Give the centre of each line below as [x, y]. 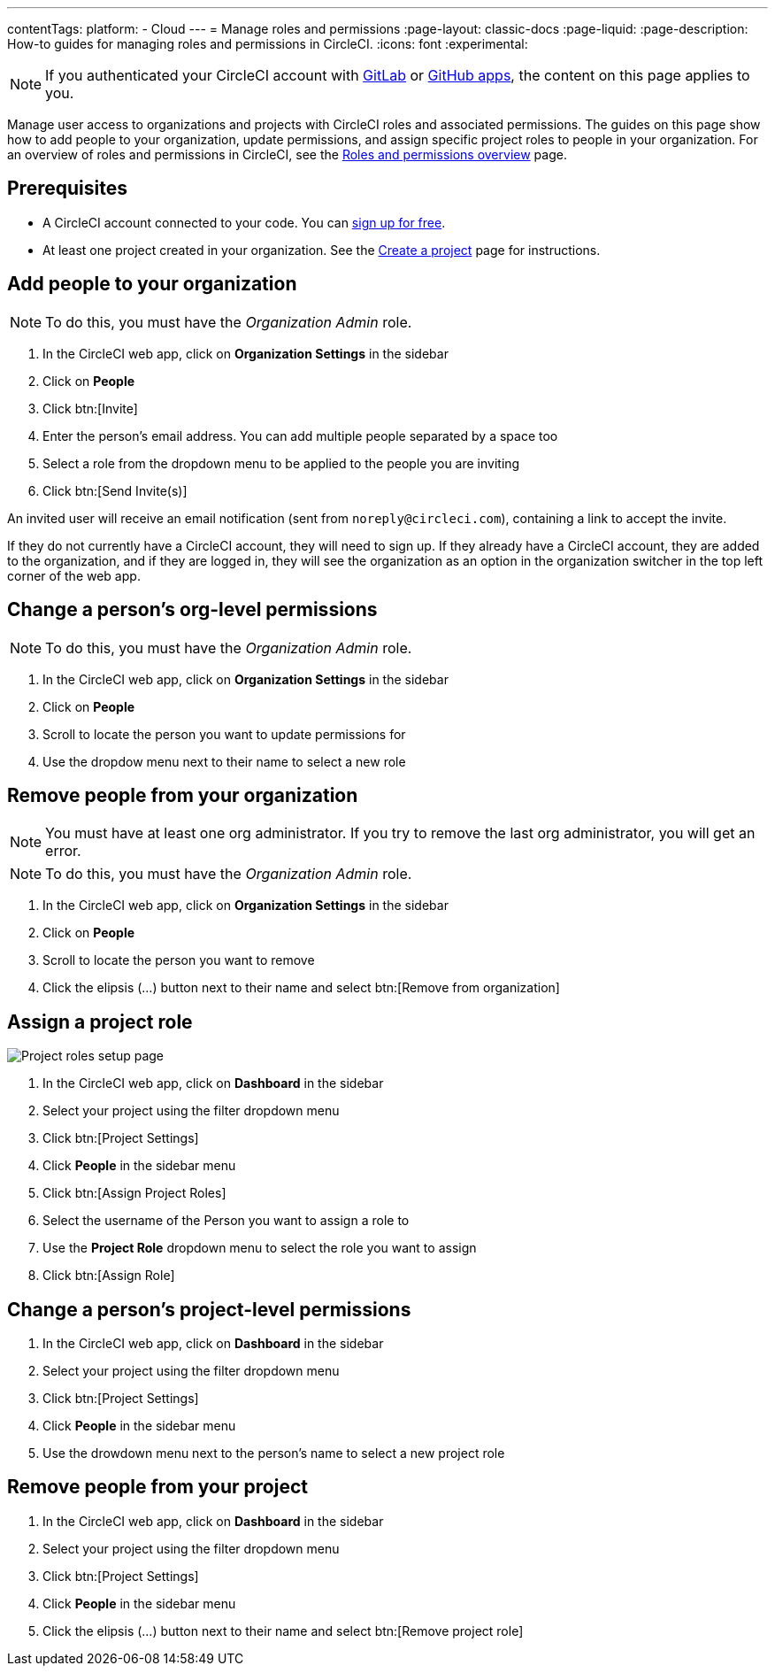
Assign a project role [100, 1022]
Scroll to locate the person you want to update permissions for [224, 734]
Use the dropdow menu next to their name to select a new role [224, 761]
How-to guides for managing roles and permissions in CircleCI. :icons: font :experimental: [268, 44]
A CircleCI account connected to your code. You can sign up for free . [244, 222]
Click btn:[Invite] [90, 408]
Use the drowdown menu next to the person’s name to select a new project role [274, 1453]
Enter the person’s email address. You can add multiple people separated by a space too [300, 436]
